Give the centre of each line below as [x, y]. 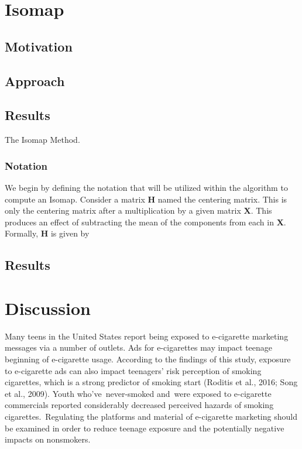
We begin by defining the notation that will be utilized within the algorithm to [146, 187]
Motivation [39, 46]
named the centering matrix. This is [222, 199]
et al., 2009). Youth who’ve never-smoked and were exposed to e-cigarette [138, 393]
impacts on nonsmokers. [48, 439]
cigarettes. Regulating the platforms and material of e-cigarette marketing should [151, 416]
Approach [35, 80]
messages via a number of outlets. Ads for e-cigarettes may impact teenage [139, 347]
